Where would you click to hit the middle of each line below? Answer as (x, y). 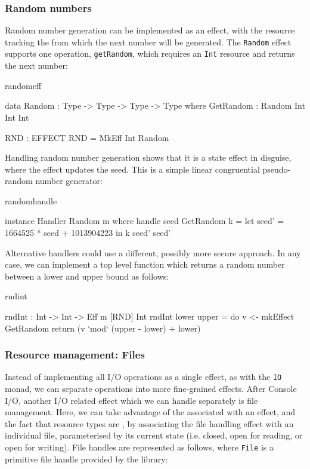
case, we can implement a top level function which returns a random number (145, 264)
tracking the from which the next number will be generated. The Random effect (148, 42)
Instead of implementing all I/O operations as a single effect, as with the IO (143, 377)
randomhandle (31, 200)
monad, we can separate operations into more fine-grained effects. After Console (151, 389)
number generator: (69, 181)
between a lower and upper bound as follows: (87, 276)
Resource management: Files (75, 355)
